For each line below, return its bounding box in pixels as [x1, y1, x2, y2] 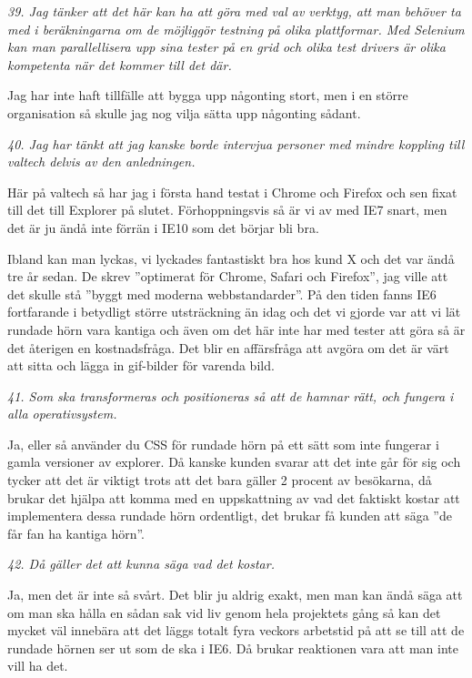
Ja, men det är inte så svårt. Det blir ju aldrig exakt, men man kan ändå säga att [7, 585, 463, 604]
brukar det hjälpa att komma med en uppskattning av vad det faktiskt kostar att [7, 488, 460, 507]
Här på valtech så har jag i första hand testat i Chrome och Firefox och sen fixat [7, 182, 457, 201]
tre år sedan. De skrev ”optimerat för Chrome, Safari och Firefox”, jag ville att [7, 267, 448, 286]
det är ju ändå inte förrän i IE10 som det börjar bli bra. [7, 218, 319, 237]
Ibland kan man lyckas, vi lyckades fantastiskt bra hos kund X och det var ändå [7, 248, 455, 268]
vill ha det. [7, 656, 68, 675]
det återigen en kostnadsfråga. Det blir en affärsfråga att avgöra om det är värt [7, 338, 449, 357]
